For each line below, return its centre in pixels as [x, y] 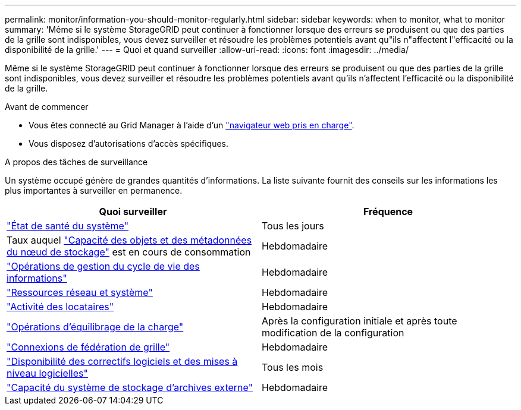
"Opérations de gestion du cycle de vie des [103, 266]
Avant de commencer [47, 107]
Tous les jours [293, 226]
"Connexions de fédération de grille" [88, 347]
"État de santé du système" [68, 226]
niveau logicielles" [47, 373]
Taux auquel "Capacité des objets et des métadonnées [129, 240]
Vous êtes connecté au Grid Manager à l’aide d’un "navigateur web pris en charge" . [192, 125]
